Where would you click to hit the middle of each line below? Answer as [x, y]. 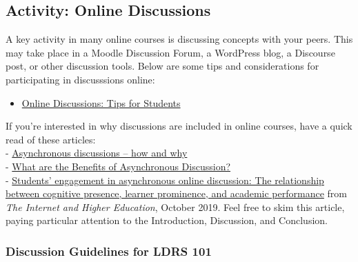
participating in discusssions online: [80, 79]
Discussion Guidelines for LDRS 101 [109, 251]
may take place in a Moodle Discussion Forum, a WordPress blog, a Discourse [170, 52]
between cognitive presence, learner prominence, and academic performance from [176, 193]
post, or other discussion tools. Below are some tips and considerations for [162, 66]
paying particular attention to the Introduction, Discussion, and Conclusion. [167, 220]
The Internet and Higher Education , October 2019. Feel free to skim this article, [175, 206]
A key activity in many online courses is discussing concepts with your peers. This [179, 39]
